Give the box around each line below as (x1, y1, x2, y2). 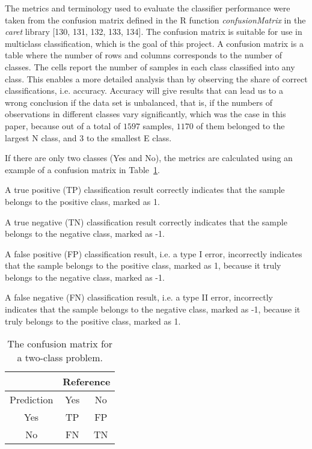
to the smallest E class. (86, 131, 172, 144)
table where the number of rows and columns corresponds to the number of (5, 49, 282, 61)
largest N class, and (5, 131, 77, 144)
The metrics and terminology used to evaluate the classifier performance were (5, 2, 290, 14)
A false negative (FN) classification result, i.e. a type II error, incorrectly (5, 291, 273, 304)
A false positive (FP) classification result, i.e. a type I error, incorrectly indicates (5, 247, 302, 260)
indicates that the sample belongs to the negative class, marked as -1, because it (5, 303, 301, 316)
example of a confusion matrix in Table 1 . (5, 163, 160, 176)
